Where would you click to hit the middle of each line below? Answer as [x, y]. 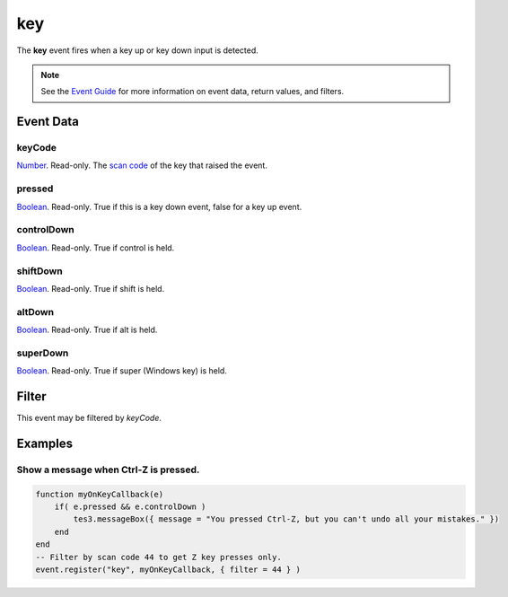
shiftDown [39, 271]
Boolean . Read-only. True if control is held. [96, 248]
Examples [45, 443]
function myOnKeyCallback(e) [100, 494]
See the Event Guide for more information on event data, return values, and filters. [193, 92]
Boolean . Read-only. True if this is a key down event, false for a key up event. [159, 206]
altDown [35, 312]
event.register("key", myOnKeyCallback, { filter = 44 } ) [168, 570]
